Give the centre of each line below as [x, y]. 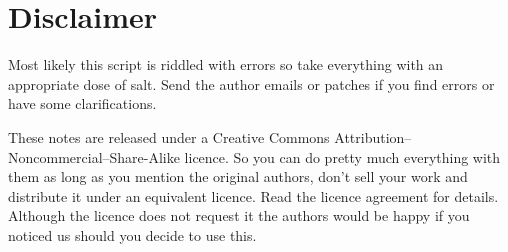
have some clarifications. [82, 103]
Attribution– [373, 136]
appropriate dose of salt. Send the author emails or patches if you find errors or [251, 83]
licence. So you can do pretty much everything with [342, 156]
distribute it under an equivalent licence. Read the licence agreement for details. [253, 195]
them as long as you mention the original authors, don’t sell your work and [238, 176]
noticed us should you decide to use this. [132, 234]
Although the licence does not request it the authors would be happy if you [239, 215]
